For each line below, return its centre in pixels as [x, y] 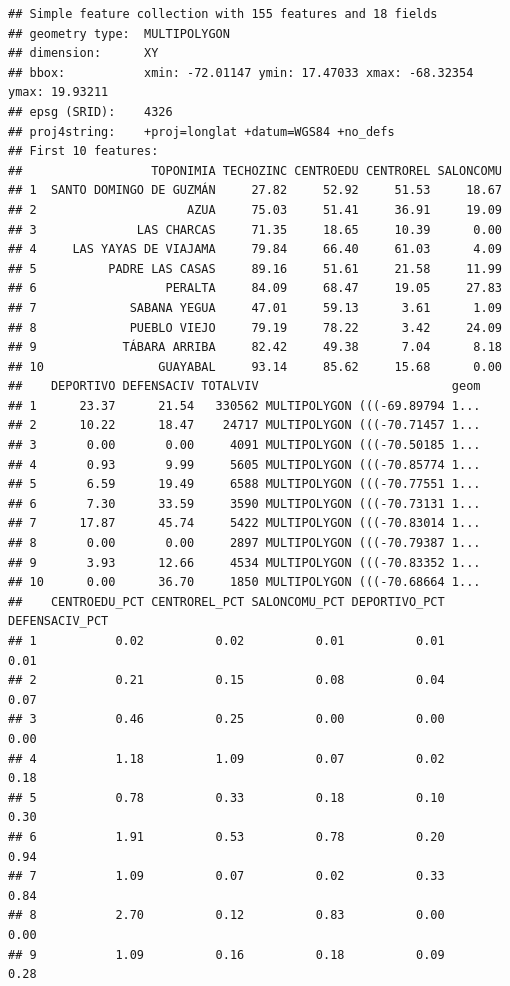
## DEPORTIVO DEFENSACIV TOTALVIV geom [244, 386]
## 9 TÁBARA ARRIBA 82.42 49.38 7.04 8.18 [255, 347]
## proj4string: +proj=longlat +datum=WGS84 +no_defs [201, 131]
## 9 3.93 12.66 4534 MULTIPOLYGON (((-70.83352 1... [244, 562]
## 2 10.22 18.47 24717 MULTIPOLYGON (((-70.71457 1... [244, 425]
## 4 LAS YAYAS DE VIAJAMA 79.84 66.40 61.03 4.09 [255, 249]
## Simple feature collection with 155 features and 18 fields [223, 14]
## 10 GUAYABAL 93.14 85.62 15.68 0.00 [255, 366]
